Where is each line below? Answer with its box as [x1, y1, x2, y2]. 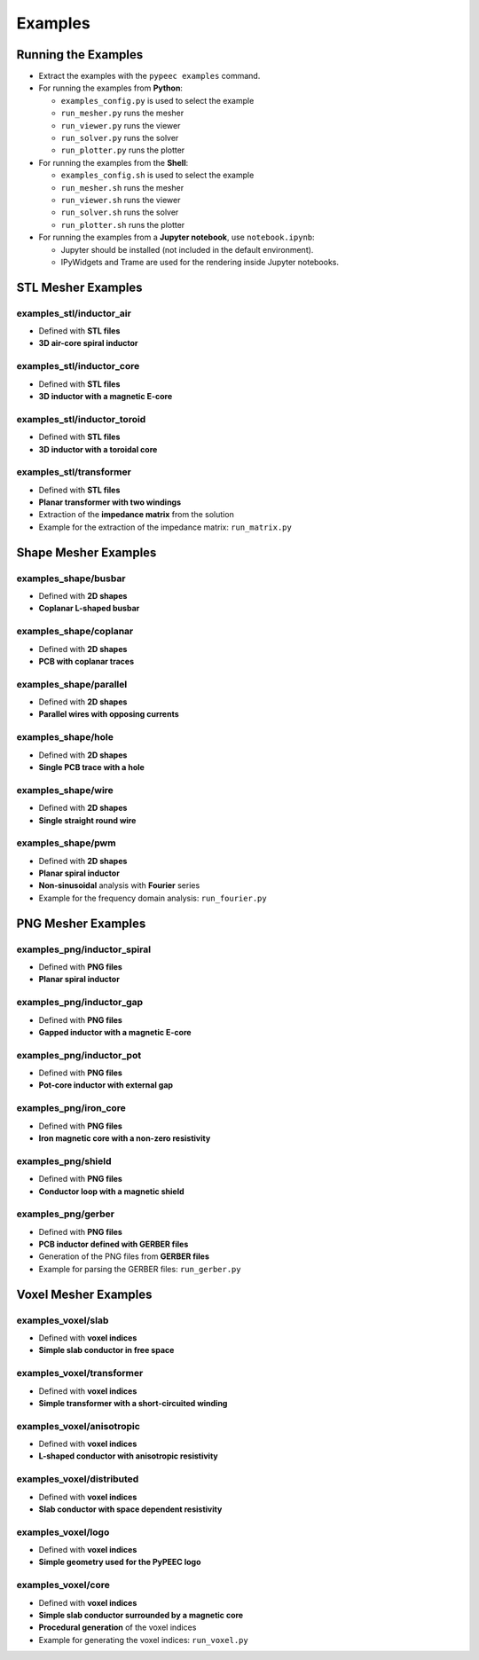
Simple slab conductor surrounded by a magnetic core [38, 1610, 244, 1621]
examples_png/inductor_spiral [16, 943, 151, 956]
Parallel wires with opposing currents [38, 709, 179, 720]
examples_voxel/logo [16, 1526, 110, 1538]
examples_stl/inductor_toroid [16, 413, 146, 425]
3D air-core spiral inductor [38, 338, 138, 349]
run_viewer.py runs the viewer [60, 120, 181, 130]
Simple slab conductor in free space [38, 1345, 175, 1356]
